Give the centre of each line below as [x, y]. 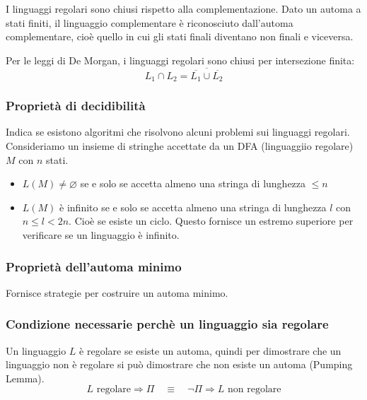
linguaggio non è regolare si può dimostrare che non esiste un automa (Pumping [179, 364]
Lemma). [25, 378]
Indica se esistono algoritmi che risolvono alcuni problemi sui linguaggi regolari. [178, 132]
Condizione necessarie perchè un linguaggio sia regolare [167, 324]
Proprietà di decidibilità [76, 106]
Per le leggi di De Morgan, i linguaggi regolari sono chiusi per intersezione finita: [180, 60]
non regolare [254, 390]
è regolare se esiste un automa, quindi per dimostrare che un [210, 350]
